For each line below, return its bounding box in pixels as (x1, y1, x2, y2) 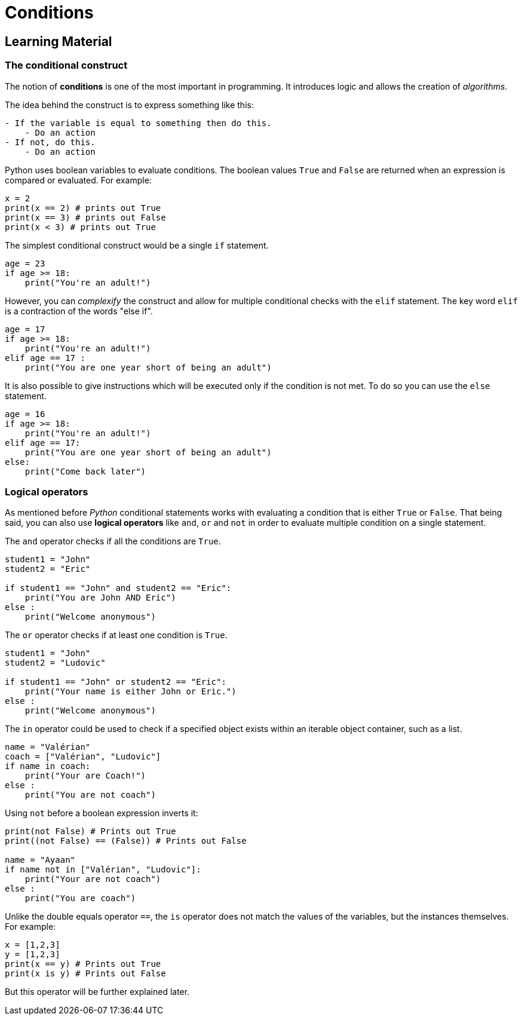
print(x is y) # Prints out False (5, 969, 166, 979)
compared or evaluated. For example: (5, 174, 152, 185)
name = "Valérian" (5, 742, 91, 752)
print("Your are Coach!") (24, 771, 146, 781)
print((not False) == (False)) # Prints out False (5, 836, 247, 846)
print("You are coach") (24, 893, 136, 903)
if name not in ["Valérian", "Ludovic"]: (5, 865, 201, 875)
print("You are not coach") (24, 790, 156, 800)
